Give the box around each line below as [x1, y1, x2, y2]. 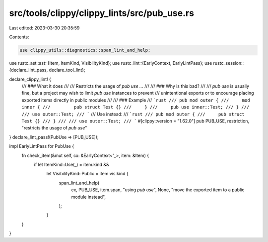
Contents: [9, 34, 29, 40]
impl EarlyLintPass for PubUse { [9, 143, 74, 149]
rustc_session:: [213, 60, 244, 66]
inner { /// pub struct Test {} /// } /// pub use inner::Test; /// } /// [21, 105, 250, 110]
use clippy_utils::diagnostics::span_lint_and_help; [19, 47, 151, 53]
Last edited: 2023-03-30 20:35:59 [9, 25, 80, 31]
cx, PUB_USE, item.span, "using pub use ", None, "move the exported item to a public [71, 187, 245, 193]
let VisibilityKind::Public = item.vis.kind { [46, 171, 129, 177]
